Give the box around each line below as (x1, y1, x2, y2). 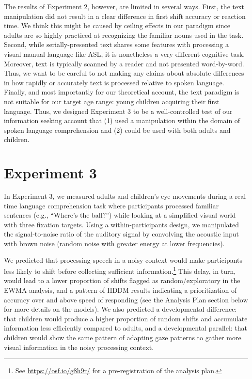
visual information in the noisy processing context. (4, 342, 154, 352)
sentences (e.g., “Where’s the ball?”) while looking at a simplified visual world (4, 210, 236, 220)
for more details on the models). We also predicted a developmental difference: (4, 304, 237, 314)
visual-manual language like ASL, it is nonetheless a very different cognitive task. (4, 48, 245, 59)
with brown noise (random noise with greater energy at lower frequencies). (4, 238, 225, 248)
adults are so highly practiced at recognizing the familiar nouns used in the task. (4, 30, 244, 40)
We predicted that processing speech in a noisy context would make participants (4, 254, 243, 265)
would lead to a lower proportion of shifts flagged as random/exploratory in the (4, 275, 240, 285)
